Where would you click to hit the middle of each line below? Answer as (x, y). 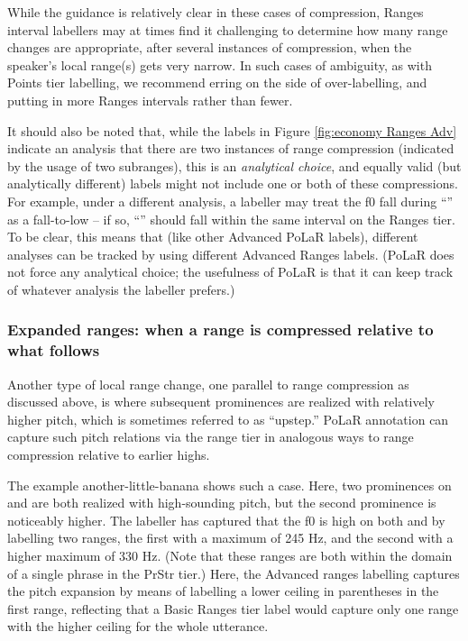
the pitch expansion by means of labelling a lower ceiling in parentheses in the (223, 591)
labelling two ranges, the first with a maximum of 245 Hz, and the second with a (230, 538)
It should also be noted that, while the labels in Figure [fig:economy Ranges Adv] (232, 130)
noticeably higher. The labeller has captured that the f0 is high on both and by (226, 520)
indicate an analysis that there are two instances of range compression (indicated (231, 148)
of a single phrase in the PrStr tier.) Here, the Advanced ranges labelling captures (234, 573)
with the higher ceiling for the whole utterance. (138, 626)
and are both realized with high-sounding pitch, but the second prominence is (222, 503)
